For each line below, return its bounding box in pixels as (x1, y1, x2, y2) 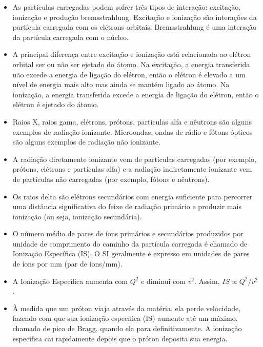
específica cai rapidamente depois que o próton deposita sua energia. (12, 333, 228, 343)
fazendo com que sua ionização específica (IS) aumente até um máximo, (12, 313, 238, 323)
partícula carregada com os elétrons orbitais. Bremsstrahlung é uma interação (12, 22, 257, 32)
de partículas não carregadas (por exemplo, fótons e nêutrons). (12, 173, 210, 184)
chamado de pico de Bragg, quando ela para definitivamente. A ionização (12, 323, 242, 334)
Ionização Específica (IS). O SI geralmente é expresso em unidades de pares (12, 248, 250, 259)
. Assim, (194, 275, 220, 286)
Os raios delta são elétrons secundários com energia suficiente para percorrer (12, 191, 253, 201)
